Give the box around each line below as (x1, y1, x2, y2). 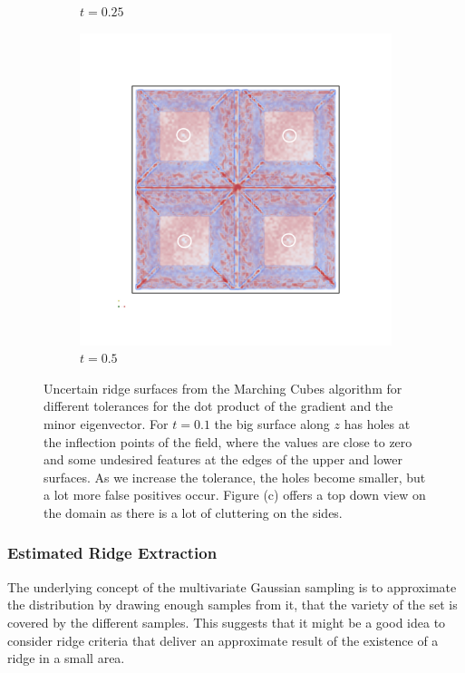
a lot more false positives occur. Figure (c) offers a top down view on (44, 485, 426, 504)
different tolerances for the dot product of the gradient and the (44, 396, 393, 415)
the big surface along (214, 414, 330, 433)
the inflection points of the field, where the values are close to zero (44, 432, 412, 451)
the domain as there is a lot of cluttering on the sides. (44, 502, 343, 522)
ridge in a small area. (7, 649, 125, 668)
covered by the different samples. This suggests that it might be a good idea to (7, 612, 446, 631)
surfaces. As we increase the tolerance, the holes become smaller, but (44, 467, 426, 486)
